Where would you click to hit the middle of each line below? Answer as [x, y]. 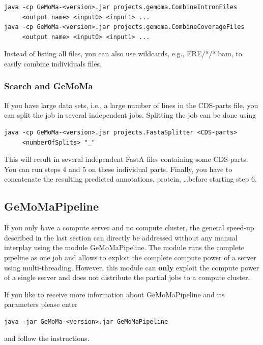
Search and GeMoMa [49, 86]
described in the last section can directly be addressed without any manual [121, 237]
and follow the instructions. [47, 338]
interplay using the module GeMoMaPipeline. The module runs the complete [124, 247]
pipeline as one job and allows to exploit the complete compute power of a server [130, 257]
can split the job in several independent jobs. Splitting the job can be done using [130, 115]
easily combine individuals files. [53, 63]
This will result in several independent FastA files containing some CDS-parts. [126, 159]
